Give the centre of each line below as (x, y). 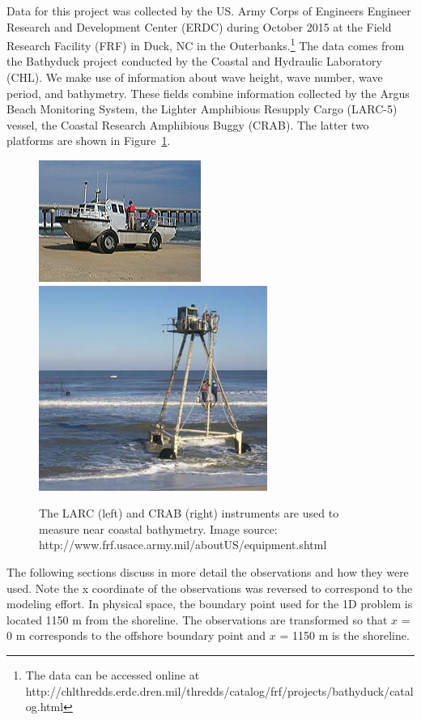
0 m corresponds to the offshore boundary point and (136, 635)
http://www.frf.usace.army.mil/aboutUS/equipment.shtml (183, 545)
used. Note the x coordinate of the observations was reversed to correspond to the (210, 588)
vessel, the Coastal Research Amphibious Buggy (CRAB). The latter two (188, 124)
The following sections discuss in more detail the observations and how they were (208, 571)
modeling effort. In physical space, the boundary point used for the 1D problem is (210, 604)
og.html (45, 707)
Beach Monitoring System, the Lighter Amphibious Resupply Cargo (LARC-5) (202, 109)
